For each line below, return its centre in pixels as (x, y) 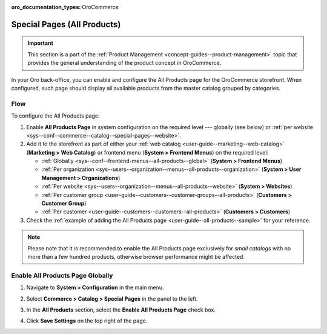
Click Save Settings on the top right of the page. (87, 321)
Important (41, 43)
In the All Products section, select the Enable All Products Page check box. (121, 310)
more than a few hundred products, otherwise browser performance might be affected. (136, 256)
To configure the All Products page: (55, 116)
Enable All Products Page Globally (62, 275)
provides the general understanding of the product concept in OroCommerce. (124, 63)
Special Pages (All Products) (66, 24)
